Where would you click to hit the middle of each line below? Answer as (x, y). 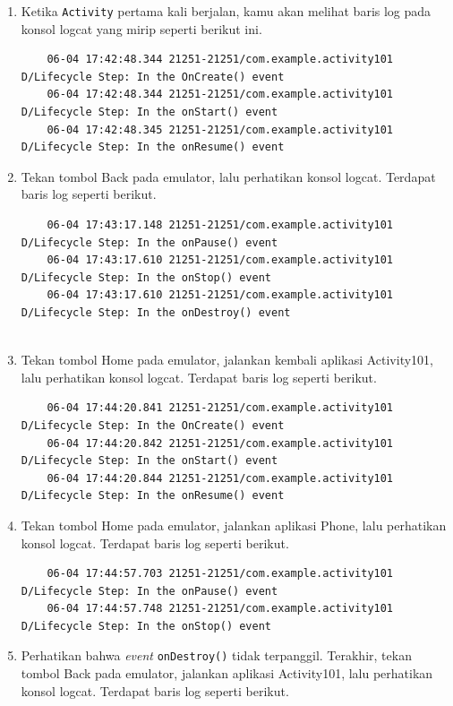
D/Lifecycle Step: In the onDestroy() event (156, 312)
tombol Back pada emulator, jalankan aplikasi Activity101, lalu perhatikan (227, 673)
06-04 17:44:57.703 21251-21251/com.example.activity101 (220, 574)
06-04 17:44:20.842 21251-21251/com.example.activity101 (220, 443)
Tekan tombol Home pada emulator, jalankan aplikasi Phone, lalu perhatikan (234, 525)
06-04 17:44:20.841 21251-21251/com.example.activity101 (220, 408)
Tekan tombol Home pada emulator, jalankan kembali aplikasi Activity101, (227, 360)
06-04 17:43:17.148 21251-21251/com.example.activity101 (220, 225)
